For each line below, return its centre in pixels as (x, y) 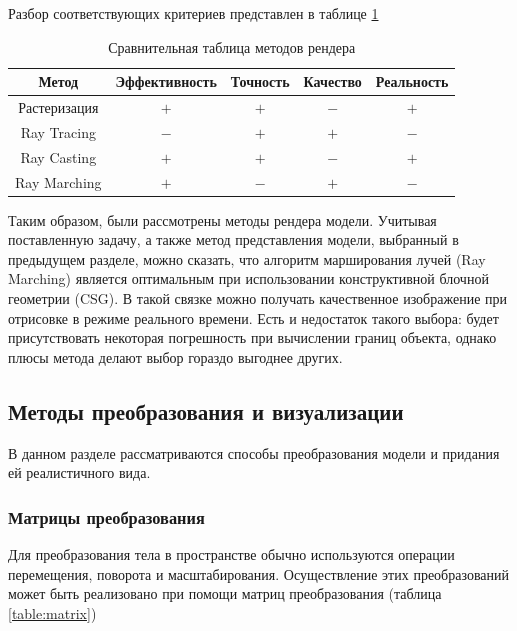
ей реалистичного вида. (79, 472)
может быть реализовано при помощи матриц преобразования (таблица (225, 593)
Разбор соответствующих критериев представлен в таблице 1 (193, 13)
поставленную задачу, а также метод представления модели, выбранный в (233, 239)
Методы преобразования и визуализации (206, 410)
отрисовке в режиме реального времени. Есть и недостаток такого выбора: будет (253, 317)
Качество (332, 81)
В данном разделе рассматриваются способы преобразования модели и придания (254, 452)
